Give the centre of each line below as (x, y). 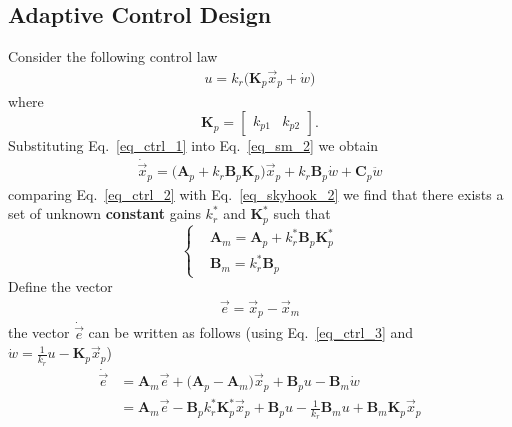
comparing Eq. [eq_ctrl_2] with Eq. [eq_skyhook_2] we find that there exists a (256, 193)
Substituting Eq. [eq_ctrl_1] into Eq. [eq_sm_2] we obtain (193, 145)
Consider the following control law (113, 56)
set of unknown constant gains (104, 213)
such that (302, 213)
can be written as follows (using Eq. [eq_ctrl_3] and (251, 332)
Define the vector (60, 286)
